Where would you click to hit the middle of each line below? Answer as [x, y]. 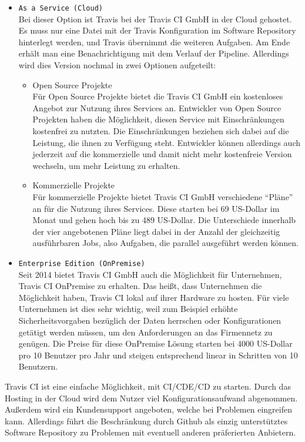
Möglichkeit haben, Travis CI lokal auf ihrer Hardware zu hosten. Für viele [154, 297]
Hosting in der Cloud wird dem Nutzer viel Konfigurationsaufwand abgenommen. [151, 398]
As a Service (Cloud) [61, 8]
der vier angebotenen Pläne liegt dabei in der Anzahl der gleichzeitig [156, 231]
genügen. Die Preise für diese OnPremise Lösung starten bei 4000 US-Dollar [155, 343]
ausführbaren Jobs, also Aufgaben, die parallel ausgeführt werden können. [165, 243]
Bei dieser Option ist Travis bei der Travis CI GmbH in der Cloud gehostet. [155, 19]
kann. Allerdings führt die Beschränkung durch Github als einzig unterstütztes [146, 421]
